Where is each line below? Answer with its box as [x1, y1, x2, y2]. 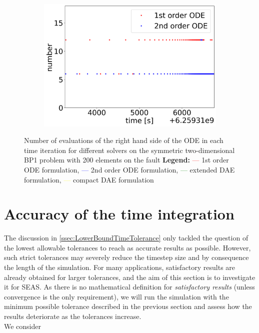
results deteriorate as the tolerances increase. [4, 311, 141, 321]
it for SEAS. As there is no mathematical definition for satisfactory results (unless [4, 281, 255, 292]
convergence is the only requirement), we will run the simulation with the [4, 291, 229, 301]
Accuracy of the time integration [4, 203, 234, 224]
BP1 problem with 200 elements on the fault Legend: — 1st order [24, 154, 229, 165]
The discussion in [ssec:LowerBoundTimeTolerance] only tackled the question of [4, 232, 248, 243]
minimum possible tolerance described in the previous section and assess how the [4, 301, 252, 311]
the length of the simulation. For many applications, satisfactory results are [4, 262, 235, 272]
